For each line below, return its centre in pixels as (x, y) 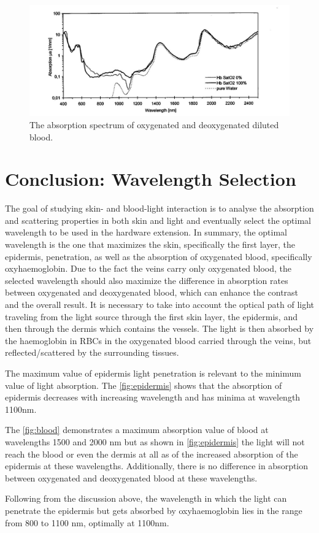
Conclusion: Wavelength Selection (151, 179)
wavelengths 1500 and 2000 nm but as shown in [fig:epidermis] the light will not (155, 441)
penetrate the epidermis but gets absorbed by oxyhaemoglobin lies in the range (154, 510)
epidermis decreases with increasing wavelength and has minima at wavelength (153, 397)
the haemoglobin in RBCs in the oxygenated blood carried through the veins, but (158, 340)
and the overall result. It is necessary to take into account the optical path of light (160, 305)
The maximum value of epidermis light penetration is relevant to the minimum (153, 373)
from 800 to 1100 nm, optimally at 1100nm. (87, 522)
